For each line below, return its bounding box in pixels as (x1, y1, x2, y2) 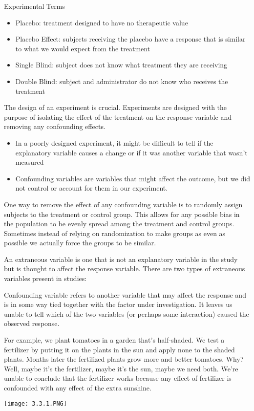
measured (15, 157, 44, 167)
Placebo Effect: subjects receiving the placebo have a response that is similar (15, 34, 246, 44)
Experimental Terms (4, 1, 65, 11)
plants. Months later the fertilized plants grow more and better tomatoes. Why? (4, 354, 244, 364)
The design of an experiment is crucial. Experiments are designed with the (4, 102, 227, 112)
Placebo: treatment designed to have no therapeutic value (15, 17, 188, 27)
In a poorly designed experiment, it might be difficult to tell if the (15, 137, 213, 148)
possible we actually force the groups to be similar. (4, 238, 156, 248)
